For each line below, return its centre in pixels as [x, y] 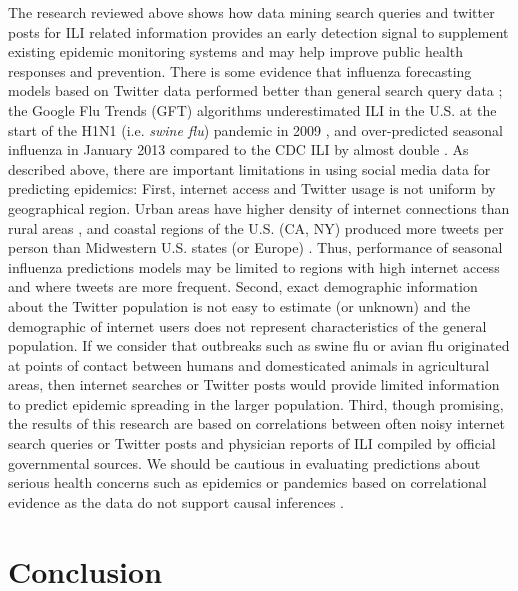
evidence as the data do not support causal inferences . [176, 501]
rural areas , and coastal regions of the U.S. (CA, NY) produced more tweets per [256, 227]
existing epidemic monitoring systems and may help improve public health [235, 51]
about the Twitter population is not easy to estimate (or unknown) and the [239, 305]
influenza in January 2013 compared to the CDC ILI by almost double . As [238, 149]
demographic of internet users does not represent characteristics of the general [247, 325]
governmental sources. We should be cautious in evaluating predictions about [244, 462]
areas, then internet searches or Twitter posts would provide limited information [254, 384]
